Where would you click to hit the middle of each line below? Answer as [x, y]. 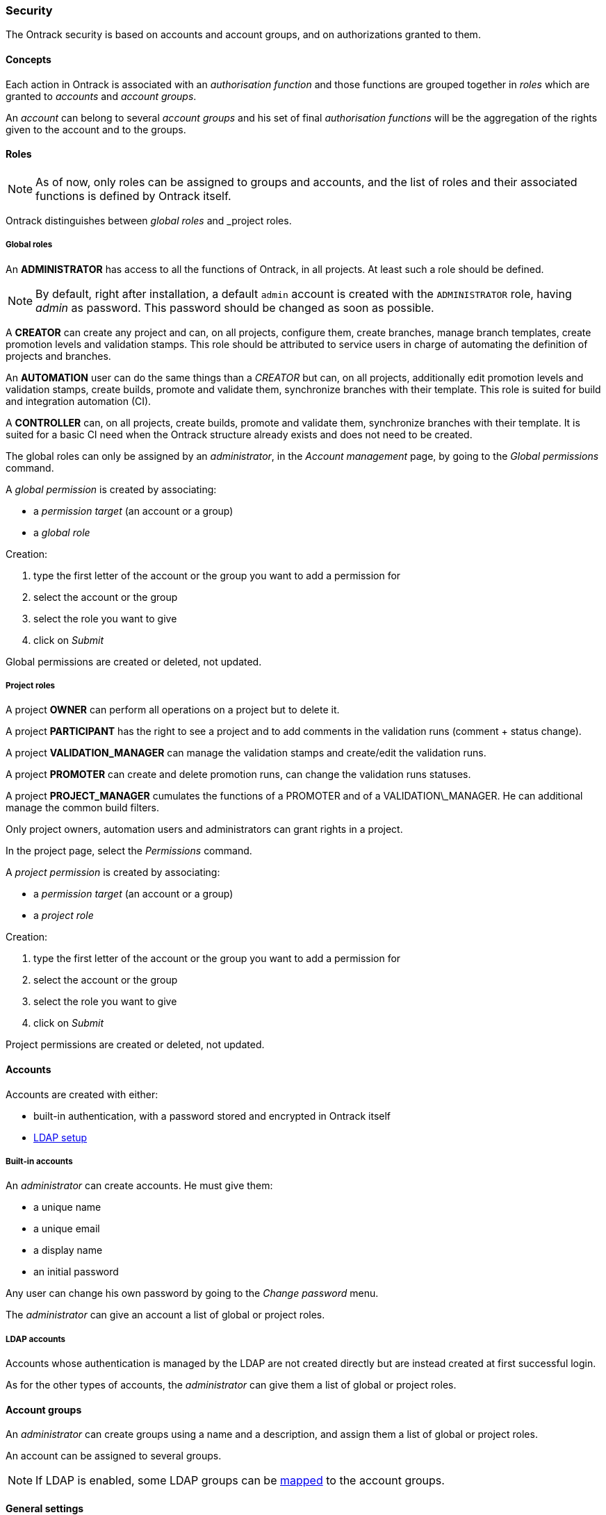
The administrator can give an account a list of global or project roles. [165, 1315]
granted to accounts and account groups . [101, 96]
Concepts [28, 59]
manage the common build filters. [83, 808]
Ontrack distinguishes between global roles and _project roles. [149, 220]
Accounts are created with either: [82, 1094]
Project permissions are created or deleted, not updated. [135, 1045]
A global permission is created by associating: [111, 489]
